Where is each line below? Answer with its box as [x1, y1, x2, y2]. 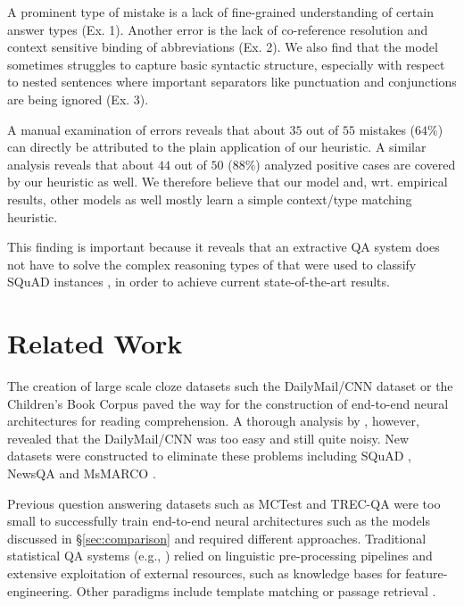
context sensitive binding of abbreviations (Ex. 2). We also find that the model [7, 37, 438, 56]
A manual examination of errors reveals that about [7, 120, 286, 138]
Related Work [7, 325, 183, 361]
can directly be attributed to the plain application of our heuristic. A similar [7, 137, 427, 156]
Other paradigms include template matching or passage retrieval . [76, 581, 436, 600]
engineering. [7, 581, 73, 600]
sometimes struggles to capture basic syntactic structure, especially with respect [7, 54, 445, 73]
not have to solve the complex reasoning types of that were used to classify [7, 254, 417, 273]
